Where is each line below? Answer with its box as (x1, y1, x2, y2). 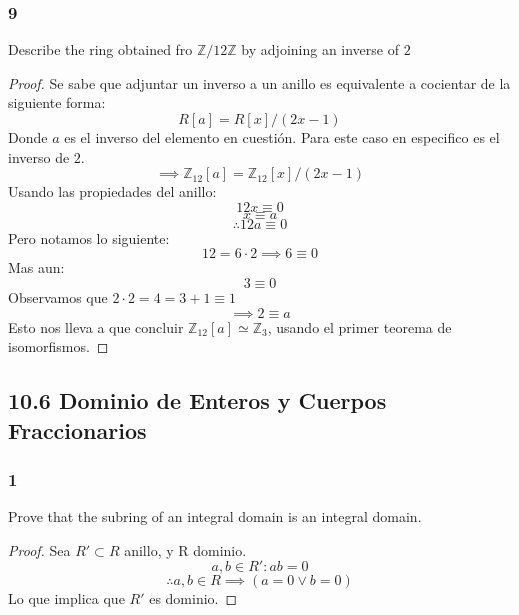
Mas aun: (8, 257, 65, 278)
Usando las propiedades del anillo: (8, 181, 217, 202)
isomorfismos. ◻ (8, 336, 109, 357)
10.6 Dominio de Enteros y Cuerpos (8, 385, 387, 416)
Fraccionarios (8, 414, 147, 445)
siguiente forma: (8, 92, 106, 113)
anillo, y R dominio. (124, 539, 247, 560)
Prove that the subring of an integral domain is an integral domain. (8, 506, 422, 527)
